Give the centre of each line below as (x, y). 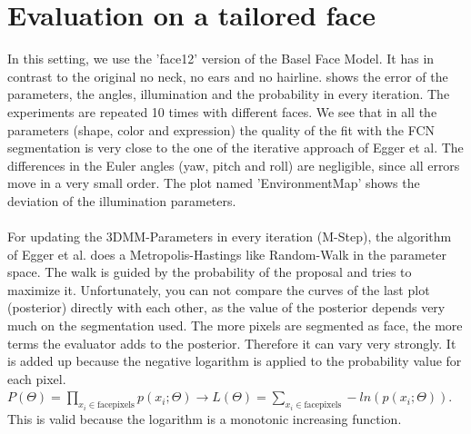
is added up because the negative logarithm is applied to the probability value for (235, 361)
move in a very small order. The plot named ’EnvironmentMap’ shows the (214, 183)
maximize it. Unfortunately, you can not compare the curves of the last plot (219, 289)
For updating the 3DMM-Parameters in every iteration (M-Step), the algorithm (230, 237)
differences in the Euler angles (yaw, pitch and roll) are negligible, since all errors (234, 165)
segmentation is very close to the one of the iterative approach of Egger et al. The (235, 148)
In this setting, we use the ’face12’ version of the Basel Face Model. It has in (221, 59)
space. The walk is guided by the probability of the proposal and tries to (210, 272)
